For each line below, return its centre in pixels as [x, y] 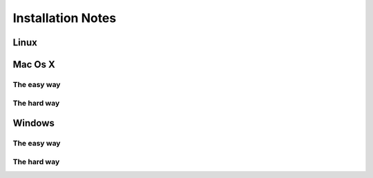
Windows [34, 123]
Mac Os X [34, 65]
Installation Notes [65, 18]
